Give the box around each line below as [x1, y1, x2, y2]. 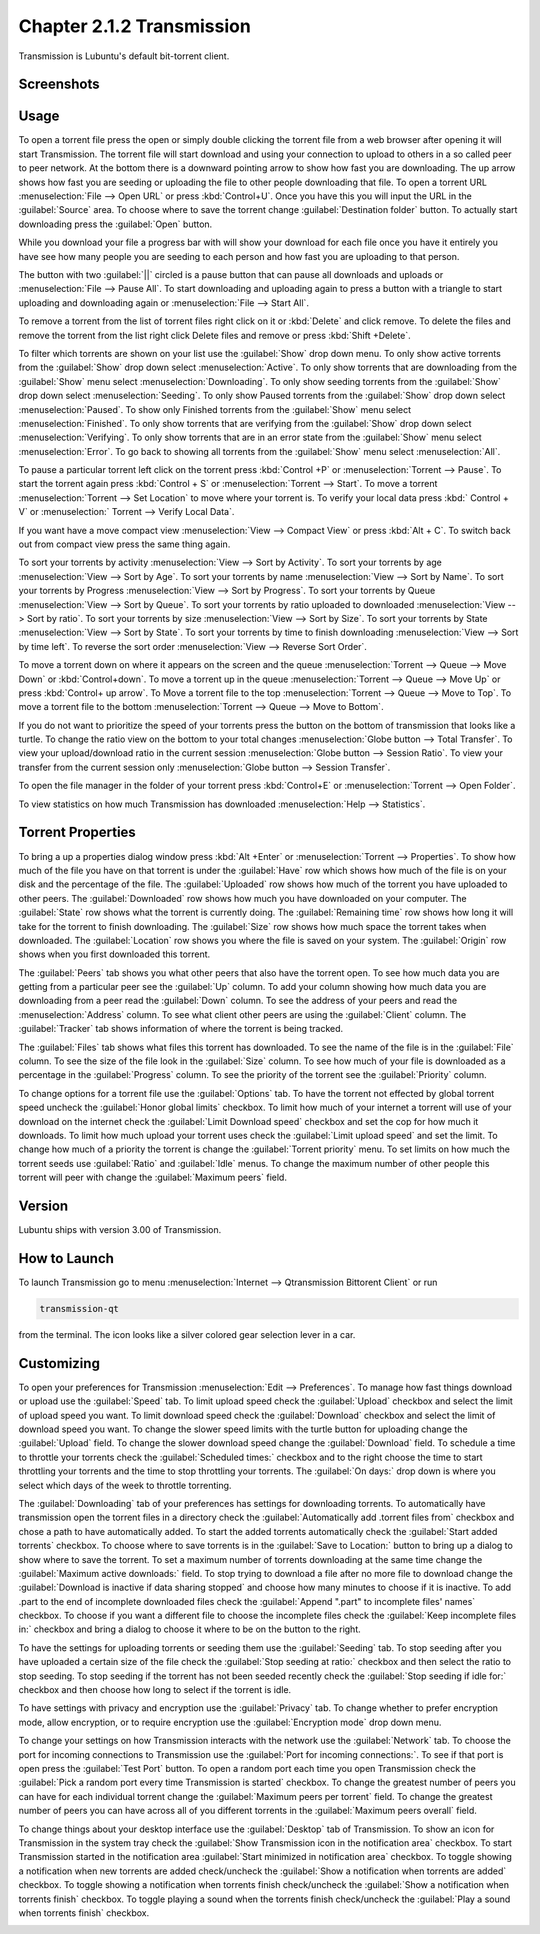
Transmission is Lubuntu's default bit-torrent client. [18, 50, 230, 62]
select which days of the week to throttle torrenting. [18, 1479, 232, 1491]
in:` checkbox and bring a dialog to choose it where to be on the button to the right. [18, 1623, 362, 1635]
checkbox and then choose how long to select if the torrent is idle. [18, 1684, 292, 1696]
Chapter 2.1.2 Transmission [18, 15, 252, 37]
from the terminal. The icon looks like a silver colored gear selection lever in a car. [18, 1328, 356, 1340]
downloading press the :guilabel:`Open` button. [18, 218, 213, 230]
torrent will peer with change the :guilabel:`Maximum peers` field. [18, 1171, 287, 1184]
